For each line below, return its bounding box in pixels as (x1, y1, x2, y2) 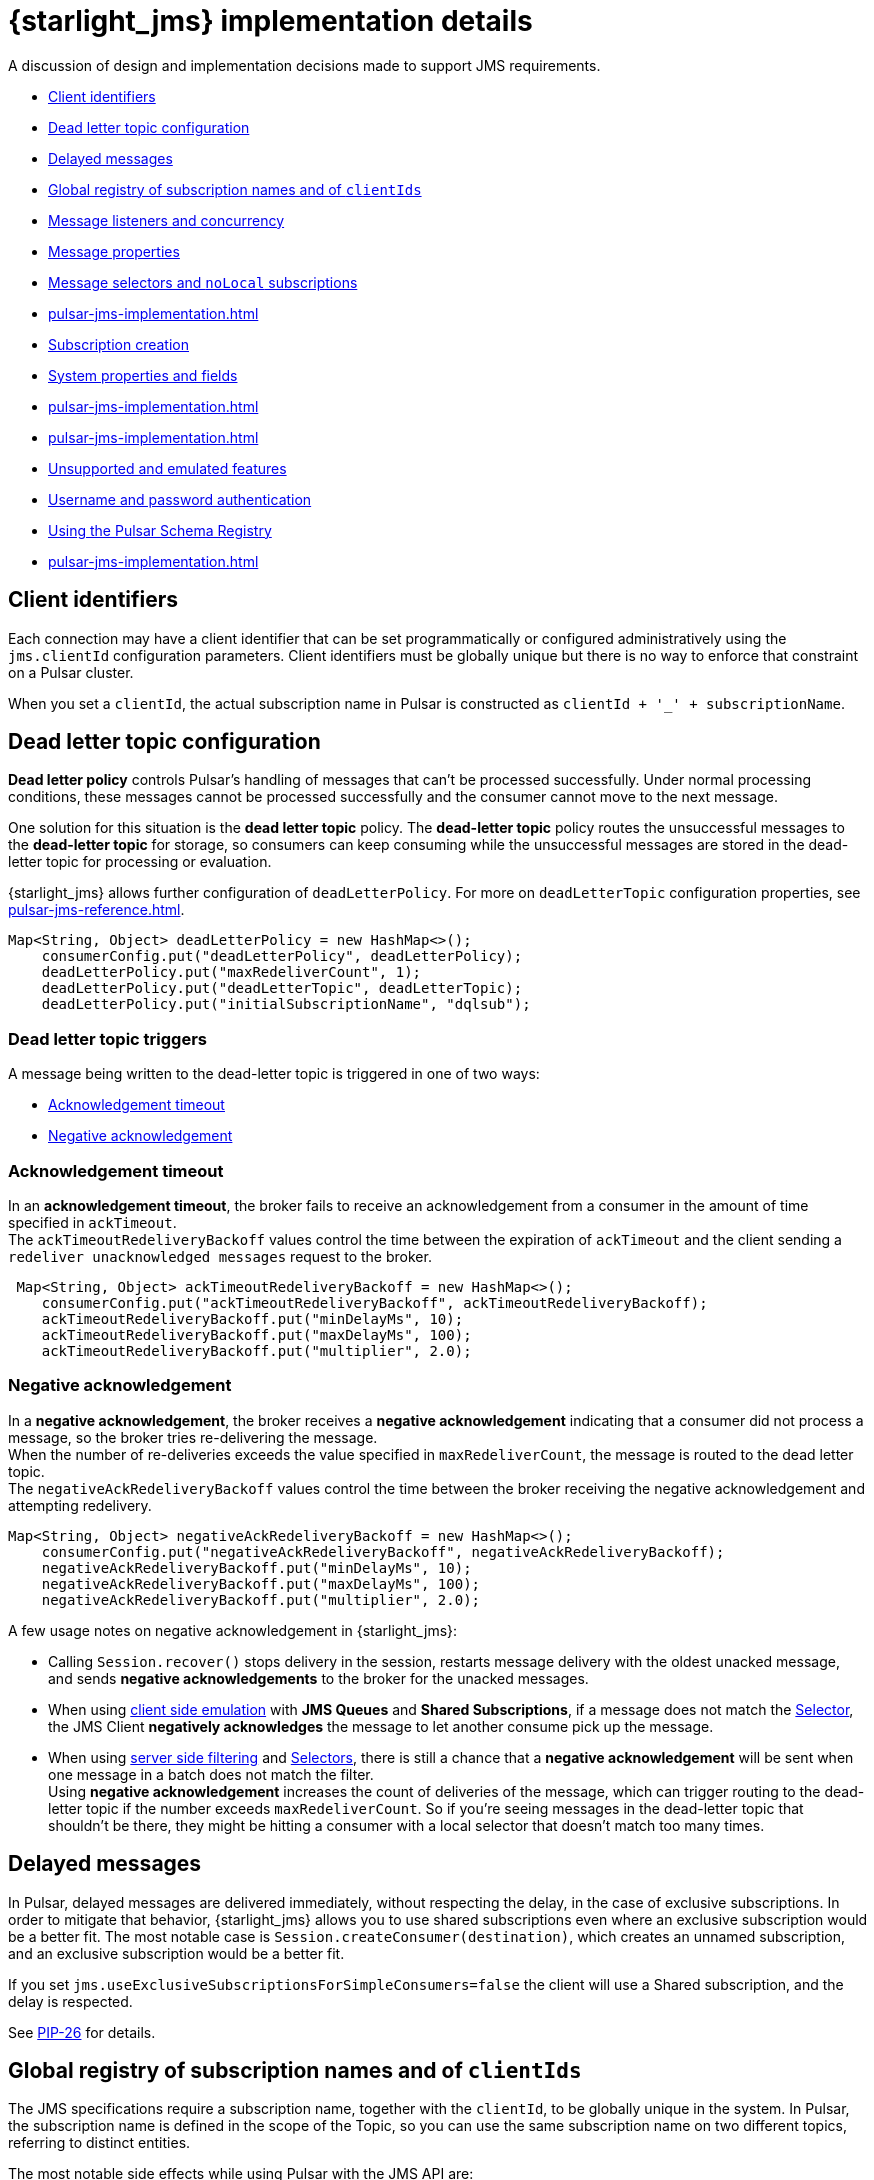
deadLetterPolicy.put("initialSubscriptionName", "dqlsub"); (41, 996, 531, 1013)
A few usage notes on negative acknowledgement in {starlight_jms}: (8, 1621, 458, 1639)
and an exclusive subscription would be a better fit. (8, 1944, 345, 1962)
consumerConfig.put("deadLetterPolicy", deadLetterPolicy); (41, 948, 523, 965)
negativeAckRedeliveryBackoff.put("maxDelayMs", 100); (41, 1575, 481, 1592)
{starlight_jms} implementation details (8, 4, 533, 38)
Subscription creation (48, 335, 189, 353)
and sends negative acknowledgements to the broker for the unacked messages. (48, 1669, 589, 1687)
